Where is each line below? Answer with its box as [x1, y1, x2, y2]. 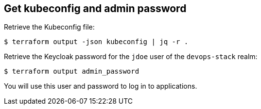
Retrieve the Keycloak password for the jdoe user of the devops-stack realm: [4, 52, 258, 61]
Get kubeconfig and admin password [4, 2, 187, 15]
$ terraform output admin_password [4, 67, 139, 76]
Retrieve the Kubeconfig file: [4, 23, 95, 31]
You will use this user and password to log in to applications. [4, 82, 197, 91]
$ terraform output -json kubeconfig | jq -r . [4, 38, 189, 46]
